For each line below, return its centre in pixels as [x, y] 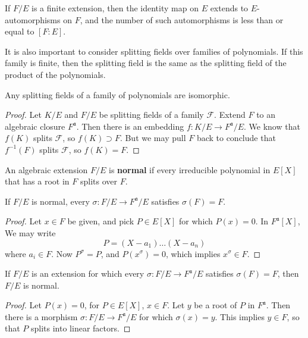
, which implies [193, 253]
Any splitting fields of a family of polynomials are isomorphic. [117, 94]
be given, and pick [101, 221]
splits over [98, 181]
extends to [229, 8]
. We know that [272, 126]
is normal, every [61, 201]
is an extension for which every [88, 273]
